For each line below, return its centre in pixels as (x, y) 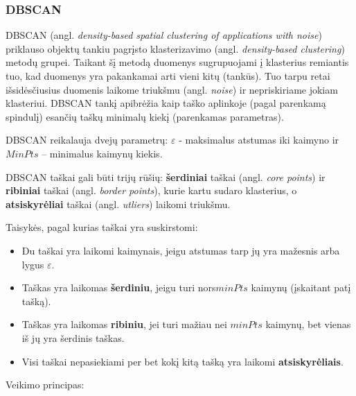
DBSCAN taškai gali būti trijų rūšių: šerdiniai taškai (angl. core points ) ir (166, 177)
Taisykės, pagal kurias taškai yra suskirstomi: (102, 227)
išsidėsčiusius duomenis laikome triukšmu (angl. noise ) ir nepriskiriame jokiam (172, 89)
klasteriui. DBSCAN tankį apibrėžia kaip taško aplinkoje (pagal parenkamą (166, 103)
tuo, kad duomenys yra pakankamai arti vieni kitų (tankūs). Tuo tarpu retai (168, 76)
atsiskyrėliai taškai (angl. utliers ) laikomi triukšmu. (118, 204)
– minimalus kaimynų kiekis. (102, 153)
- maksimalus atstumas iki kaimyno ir (259, 140)
